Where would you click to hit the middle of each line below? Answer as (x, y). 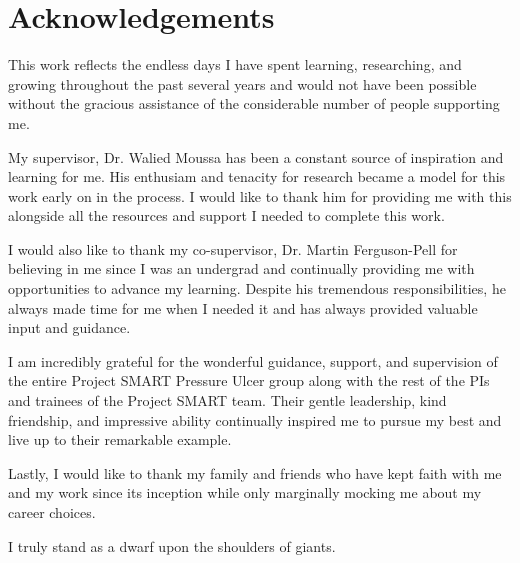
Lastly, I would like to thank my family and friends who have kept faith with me (255, 472)
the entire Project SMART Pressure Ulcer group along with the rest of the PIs (249, 380)
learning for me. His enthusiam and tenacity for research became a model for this (257, 176)
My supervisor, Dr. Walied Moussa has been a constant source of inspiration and (256, 156)
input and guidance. (69, 327)
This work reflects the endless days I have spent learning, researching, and (235, 64)
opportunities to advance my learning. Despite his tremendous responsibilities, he (257, 288)
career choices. (52, 512)
